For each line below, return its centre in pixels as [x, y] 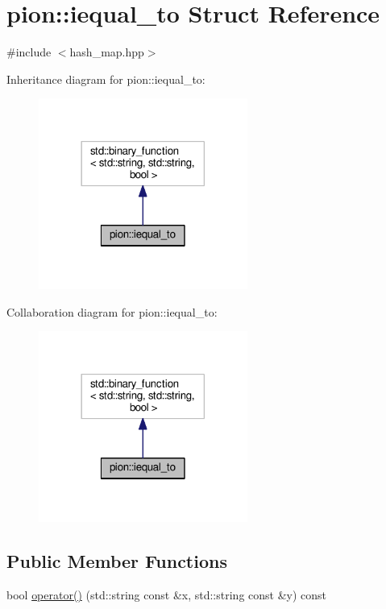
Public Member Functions [117, 561]
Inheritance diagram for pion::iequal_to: [106, 79]
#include [29, 52]
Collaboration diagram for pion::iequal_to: [112, 311]
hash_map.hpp [107, 52]
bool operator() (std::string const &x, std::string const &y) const [167, 595]
